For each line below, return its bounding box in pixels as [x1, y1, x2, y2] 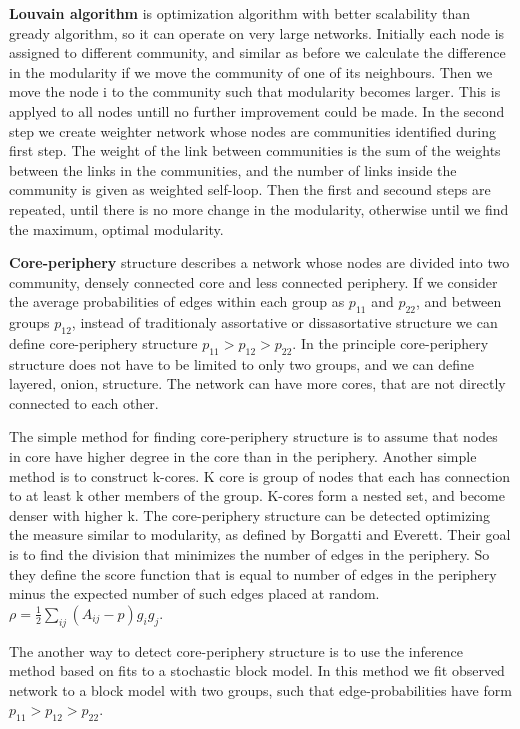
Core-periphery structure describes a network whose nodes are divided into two [9, 252, 510, 273]
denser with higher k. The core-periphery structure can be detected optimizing [9, 504, 491, 525]
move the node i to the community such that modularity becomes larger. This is [9, 81, 501, 102]
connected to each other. [9, 392, 159, 413]
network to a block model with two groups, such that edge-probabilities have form [9, 679, 512, 700]
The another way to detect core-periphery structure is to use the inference [9, 640, 463, 661]
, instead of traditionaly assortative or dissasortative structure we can [71, 312, 498, 333]
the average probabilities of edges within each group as [9, 291, 345, 312]
